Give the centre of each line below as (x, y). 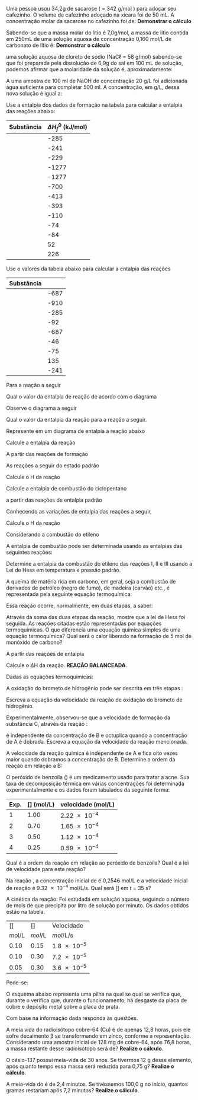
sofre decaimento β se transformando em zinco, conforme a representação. (99, 1036)
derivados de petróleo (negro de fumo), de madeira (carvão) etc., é (88, 588)
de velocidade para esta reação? (46, 869)
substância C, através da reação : (47, 723)
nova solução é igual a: (34, 93)
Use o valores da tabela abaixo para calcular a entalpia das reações (89, 269)
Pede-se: (17, 983)
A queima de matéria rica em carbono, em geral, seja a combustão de (91, 581)
